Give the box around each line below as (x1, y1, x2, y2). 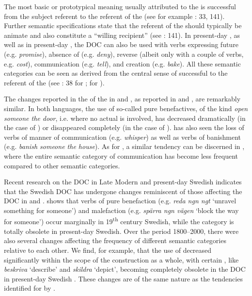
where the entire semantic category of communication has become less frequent (4, 150, 238, 161)
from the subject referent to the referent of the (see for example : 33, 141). (4, 11, 225, 21)
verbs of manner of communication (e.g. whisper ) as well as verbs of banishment (4, 132, 241, 142)
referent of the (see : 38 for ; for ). (4, 77, 105, 87)
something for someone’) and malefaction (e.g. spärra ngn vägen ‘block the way (4, 205, 239, 215)
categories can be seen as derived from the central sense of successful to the (4, 68, 228, 78)
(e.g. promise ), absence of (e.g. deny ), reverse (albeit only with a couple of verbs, (4, 49, 244, 59)
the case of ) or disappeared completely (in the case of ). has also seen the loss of (4, 122, 244, 132)
